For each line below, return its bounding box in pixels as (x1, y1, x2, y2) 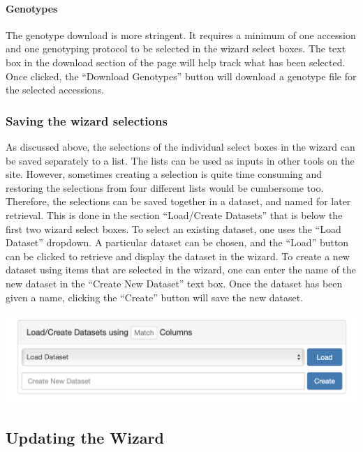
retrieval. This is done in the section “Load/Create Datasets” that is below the (6, 207, 343, 222)
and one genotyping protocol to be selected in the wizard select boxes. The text (6, 41, 346, 56)
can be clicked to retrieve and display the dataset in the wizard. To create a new (6, 248, 350, 263)
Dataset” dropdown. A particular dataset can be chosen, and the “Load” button (6, 235, 349, 250)
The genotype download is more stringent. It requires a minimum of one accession (6, 27, 356, 42)
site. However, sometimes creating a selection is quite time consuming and (6, 167, 323, 181)
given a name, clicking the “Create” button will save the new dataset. (6, 289, 303, 304)
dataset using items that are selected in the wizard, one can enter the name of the (6, 262, 357, 277)
